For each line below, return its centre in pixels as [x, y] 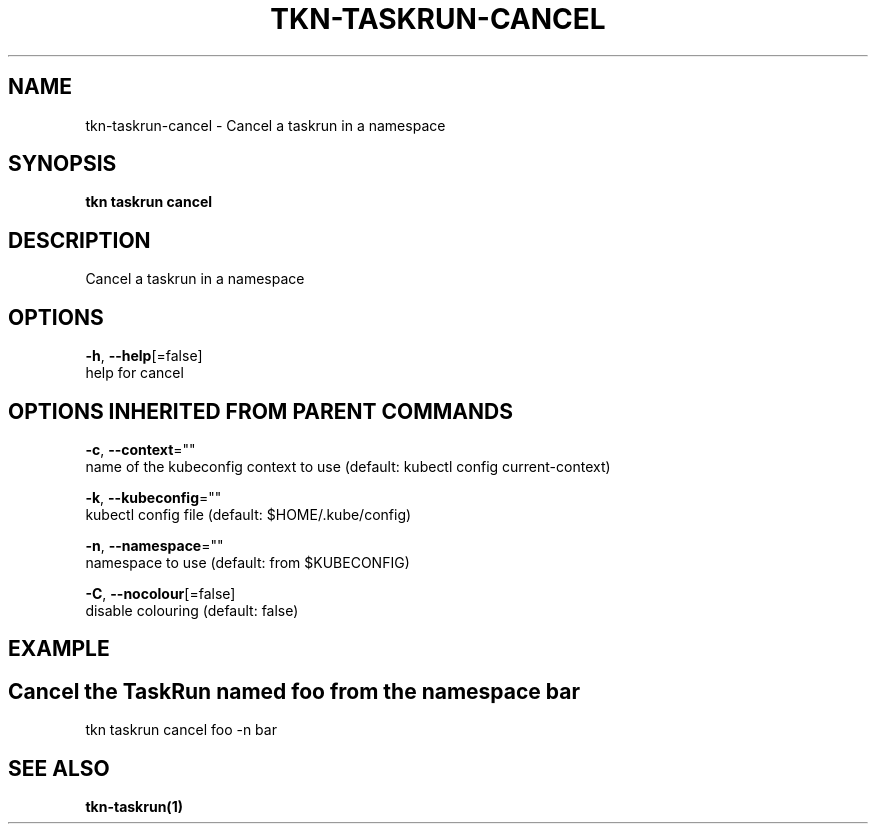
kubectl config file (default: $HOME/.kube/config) [248, 514]
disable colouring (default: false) [192, 610]
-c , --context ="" [140, 449]
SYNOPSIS [62, 164]
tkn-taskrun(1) [134, 807]
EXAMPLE [59, 649]
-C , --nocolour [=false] [160, 593]
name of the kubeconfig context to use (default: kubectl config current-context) [348, 466]
